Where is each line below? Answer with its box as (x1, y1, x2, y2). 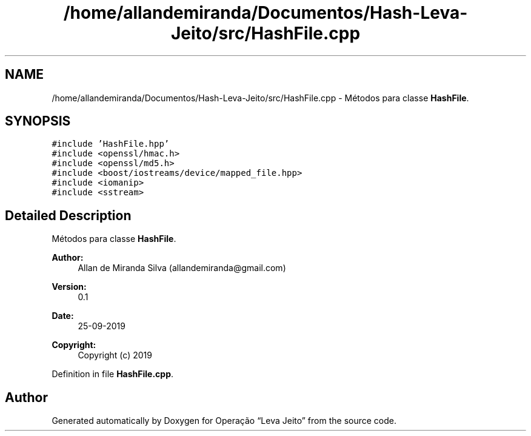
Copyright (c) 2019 (78, 350, 152, 361)
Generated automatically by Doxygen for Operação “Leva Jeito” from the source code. (52, 415, 397, 426)
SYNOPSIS (5, 113, 71, 129)
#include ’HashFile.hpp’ (52, 139, 170, 149)
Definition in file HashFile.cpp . (52, 369, 174, 380)
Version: (52, 281, 87, 292)
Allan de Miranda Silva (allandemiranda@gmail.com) (78, 263, 286, 273)
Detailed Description (5, 207, 132, 223)
